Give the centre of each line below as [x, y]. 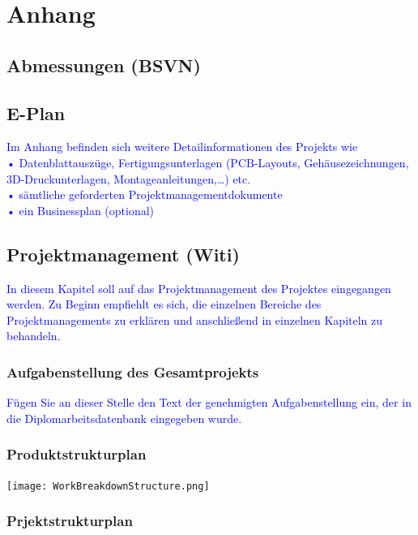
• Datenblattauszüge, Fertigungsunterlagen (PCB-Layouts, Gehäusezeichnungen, [208, 162]
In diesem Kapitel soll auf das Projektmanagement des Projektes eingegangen [199, 288]
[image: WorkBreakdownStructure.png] [108, 486]
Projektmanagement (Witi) [123, 254]
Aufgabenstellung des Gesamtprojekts [133, 371]
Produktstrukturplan [77, 454]
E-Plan [36, 112]
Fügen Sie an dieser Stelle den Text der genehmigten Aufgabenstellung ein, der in [209, 402]
